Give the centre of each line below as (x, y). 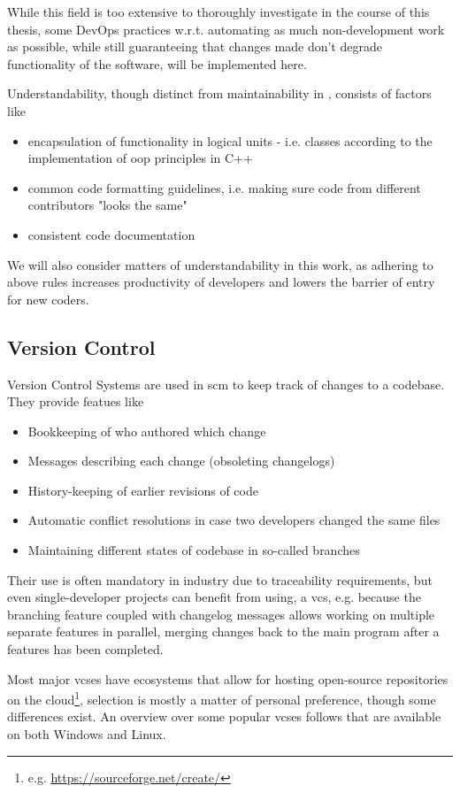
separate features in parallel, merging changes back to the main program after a (223, 631)
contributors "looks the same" (107, 205)
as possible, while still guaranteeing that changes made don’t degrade (195, 46)
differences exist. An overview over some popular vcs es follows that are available (224, 716)
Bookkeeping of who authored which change (147, 431)
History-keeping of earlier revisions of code (143, 490)
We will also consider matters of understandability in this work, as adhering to (220, 264)
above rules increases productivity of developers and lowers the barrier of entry (221, 282)
